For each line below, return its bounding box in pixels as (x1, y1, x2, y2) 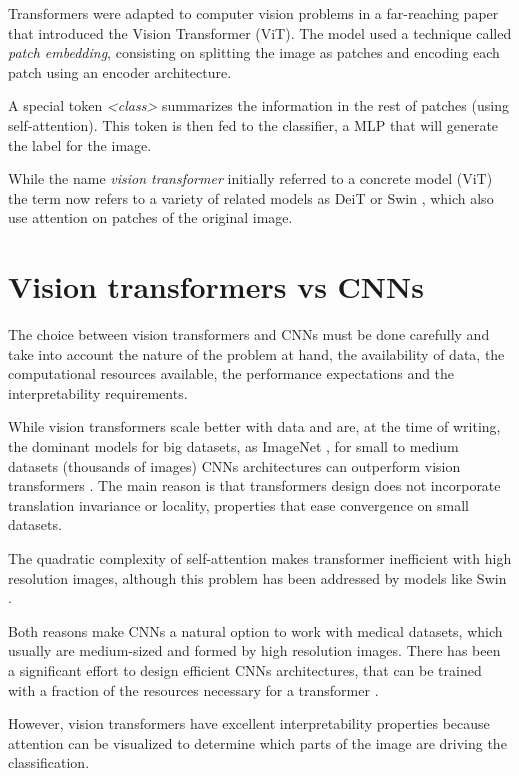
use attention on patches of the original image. (8, 207, 293, 228)
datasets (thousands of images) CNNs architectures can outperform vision (8, 455, 461, 476)
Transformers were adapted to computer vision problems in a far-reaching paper (8, 3, 499, 23)
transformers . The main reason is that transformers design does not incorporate (8, 475, 501, 496)
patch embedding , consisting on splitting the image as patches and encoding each (8, 42, 500, 63)
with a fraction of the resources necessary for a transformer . (8, 679, 379, 700)
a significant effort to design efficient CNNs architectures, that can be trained (8, 659, 482, 680)
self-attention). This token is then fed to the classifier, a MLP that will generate (8, 114, 499, 135)
